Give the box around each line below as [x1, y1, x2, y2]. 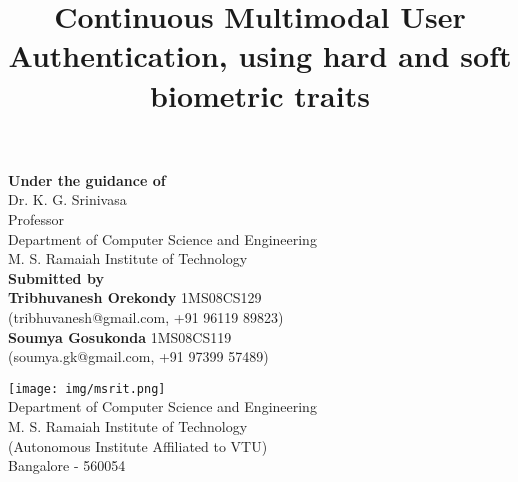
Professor [8, 208, 65, 229]
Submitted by [8, 267, 104, 288]
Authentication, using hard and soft [8, 35, 512, 76]
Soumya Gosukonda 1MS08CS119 [8, 326, 232, 347]
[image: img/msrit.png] [8, 381, 166, 396]
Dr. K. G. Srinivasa [8, 189, 127, 210]
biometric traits [150, 74, 370, 115]
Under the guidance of [8, 169, 166, 190]
